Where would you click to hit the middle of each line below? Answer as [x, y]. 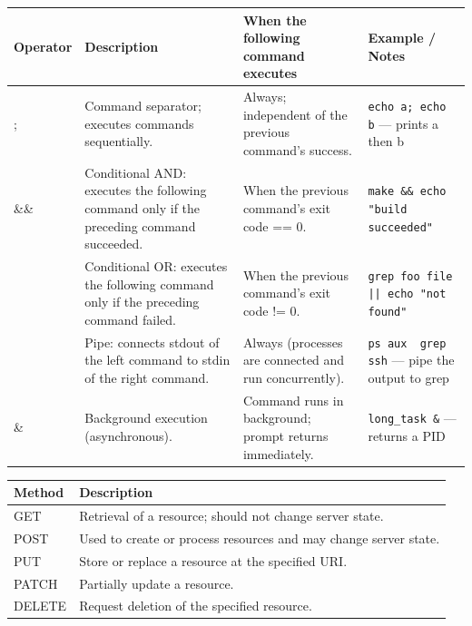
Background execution [146, 418]
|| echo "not [407, 294]
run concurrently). [294, 377]
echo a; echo [407, 107]
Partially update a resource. [157, 583]
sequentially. [119, 141]
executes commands [139, 123]
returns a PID [407, 435]
